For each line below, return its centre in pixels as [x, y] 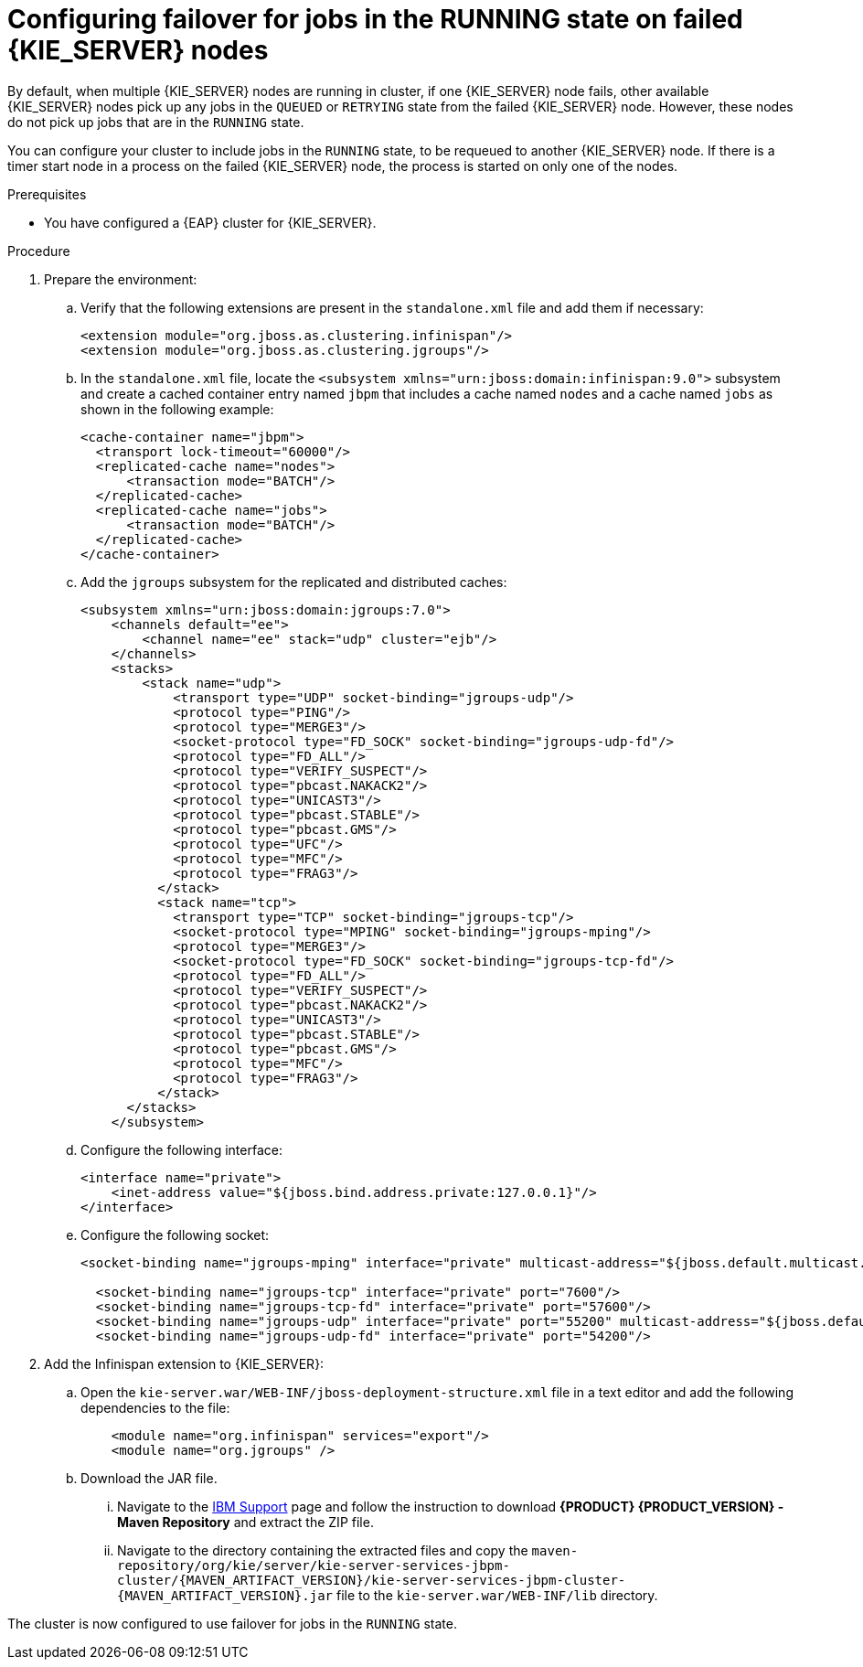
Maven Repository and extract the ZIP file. [245, 1522]
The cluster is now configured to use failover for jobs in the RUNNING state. [232, 1623]
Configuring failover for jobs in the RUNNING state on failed [375, 19]
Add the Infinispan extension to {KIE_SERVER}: [184, 1363]
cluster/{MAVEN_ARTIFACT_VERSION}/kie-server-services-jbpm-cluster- [372, 1580]
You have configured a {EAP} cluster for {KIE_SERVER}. [210, 222]
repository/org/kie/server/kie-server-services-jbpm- [314, 1565]
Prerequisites [47, 194]
